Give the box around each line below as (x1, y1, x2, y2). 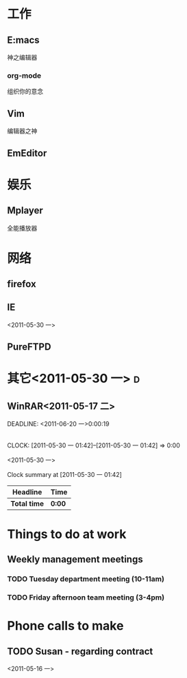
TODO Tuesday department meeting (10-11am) (7, 574, 164, 584)
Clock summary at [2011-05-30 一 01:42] (7, 470, 122, 478)
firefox (7, 278, 36, 290)
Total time (10, 498, 45, 508)
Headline (12, 487, 42, 496)
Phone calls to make (7, 618, 124, 634)
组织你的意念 (7, 87, 43, 96)
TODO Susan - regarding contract (7, 645, 153, 657)
